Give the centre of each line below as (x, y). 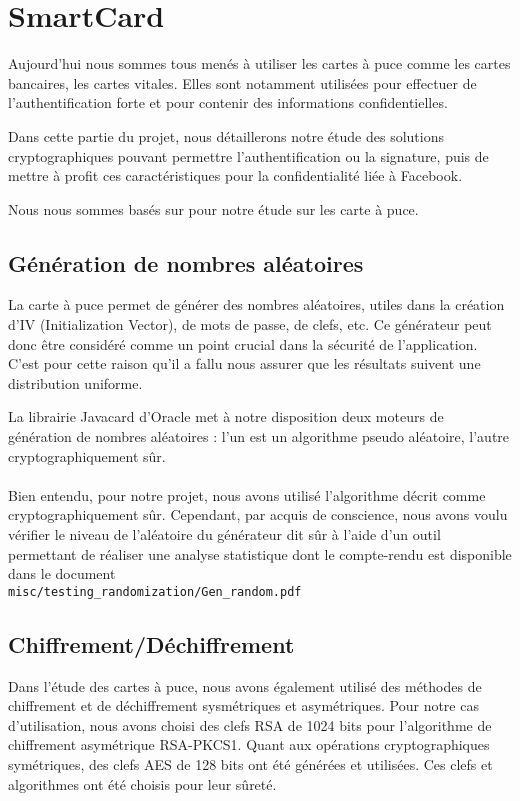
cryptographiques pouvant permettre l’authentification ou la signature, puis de (248, 155)
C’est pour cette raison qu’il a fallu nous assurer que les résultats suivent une (244, 363)
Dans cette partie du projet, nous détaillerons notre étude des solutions (226, 135)
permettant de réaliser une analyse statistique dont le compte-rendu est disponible (260, 553)
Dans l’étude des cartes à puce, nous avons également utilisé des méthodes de (245, 685)
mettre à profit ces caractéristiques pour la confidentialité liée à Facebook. (235, 175)
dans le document (62, 573)
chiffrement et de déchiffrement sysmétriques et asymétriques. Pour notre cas (243, 705)
